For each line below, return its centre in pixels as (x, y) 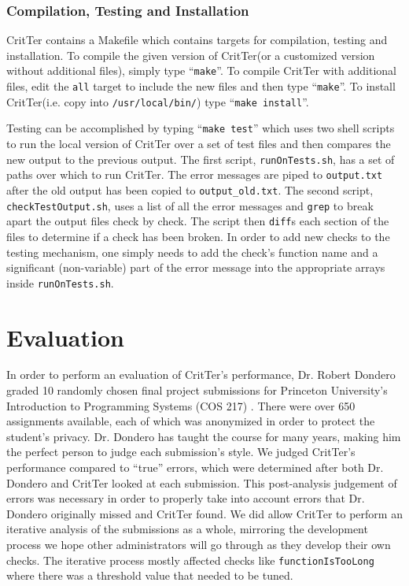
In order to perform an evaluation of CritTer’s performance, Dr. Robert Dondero (201, 375)
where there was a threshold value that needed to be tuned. (150, 575)
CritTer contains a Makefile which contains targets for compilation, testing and (197, 40)
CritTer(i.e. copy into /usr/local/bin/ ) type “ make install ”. (158, 101)
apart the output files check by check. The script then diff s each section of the (198, 221)
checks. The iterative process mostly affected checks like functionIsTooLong (190, 560)
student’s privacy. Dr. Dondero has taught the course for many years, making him (204, 436)
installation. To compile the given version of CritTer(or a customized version (191, 55)
